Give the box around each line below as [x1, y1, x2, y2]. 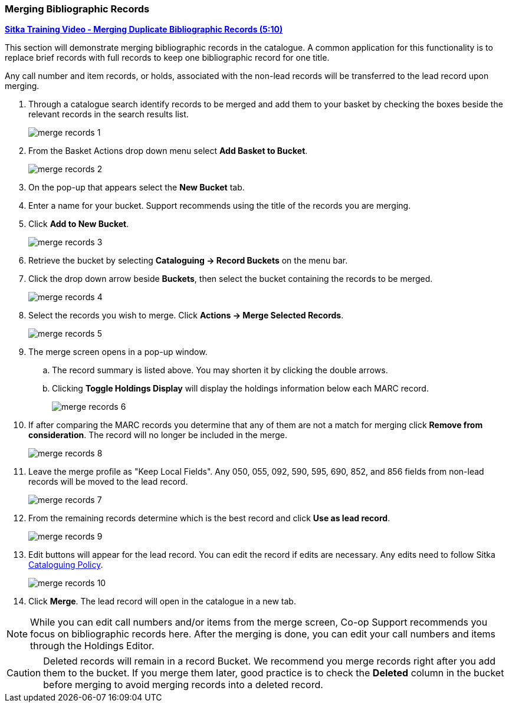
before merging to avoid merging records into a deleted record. [43, 679, 323, 691]
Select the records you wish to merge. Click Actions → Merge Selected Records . [28, 310, 344, 321]
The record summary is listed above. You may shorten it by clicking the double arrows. [52, 365, 388, 376]
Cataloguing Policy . [28, 560, 103, 570]
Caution [6, 667, 41, 679]
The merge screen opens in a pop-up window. [28, 347, 208, 357]
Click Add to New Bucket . [28, 219, 129, 229]
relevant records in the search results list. [28, 109, 189, 120]
